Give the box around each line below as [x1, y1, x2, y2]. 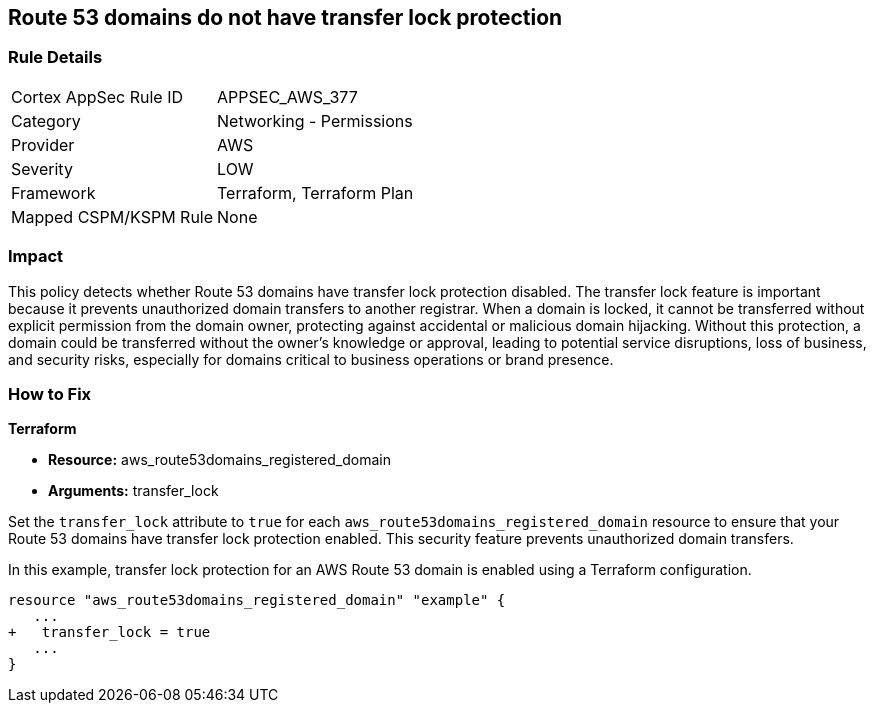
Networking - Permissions [217, 110, 413, 131]
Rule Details [8, 47, 103, 68]
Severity [11, 158, 73, 179]
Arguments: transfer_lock [48, 482, 219, 500]
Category [11, 110, 81, 131]
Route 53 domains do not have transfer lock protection [8, 5, 563, 30]
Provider [11, 134, 75, 155]
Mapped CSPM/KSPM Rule [11, 206, 214, 227]
